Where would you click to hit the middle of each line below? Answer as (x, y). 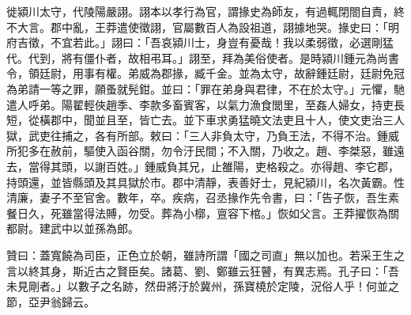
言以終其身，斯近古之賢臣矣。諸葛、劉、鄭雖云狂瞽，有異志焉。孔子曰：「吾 (203, 270)
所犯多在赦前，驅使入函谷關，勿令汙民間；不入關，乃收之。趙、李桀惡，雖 (200, 151)
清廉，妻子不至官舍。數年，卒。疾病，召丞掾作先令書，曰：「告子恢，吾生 (197, 197)
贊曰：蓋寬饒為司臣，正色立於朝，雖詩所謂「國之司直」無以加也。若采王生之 (205, 254)
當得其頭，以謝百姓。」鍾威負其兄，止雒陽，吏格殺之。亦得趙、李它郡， (213, 166)
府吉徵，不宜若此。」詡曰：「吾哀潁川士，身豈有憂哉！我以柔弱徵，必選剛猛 (200, 42)
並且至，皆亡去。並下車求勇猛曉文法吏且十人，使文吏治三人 (249, 120)
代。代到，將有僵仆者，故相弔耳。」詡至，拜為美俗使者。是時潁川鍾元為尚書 (203, 57)
